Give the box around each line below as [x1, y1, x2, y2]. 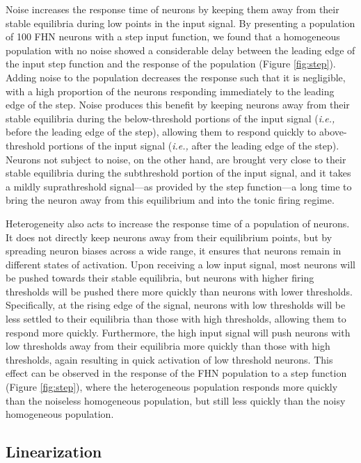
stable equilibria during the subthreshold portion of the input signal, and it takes [6, 165, 351, 180]
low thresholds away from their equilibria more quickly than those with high [6, 339, 330, 353]
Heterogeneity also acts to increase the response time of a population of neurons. [6, 216, 350, 230]
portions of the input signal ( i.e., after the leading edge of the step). [48, 138, 339, 152]
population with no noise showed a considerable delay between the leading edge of [6, 42, 355, 57]
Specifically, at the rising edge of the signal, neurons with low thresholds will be [6, 298, 346, 312]
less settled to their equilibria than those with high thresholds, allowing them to [6, 311, 346, 326]
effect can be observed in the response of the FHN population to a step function [6, 366, 347, 380]
